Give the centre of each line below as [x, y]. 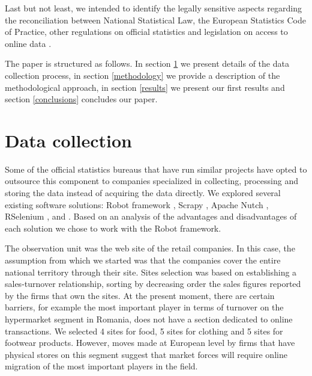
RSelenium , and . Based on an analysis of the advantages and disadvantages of [151, 216]
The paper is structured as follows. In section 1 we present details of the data [147, 63]
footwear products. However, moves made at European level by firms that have [150, 343]
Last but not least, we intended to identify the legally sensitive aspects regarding [153, 8]
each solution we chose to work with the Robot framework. [113, 228]
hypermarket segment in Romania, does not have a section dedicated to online [149, 319]
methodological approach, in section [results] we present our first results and [145, 87]
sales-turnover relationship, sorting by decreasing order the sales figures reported [153, 284]
